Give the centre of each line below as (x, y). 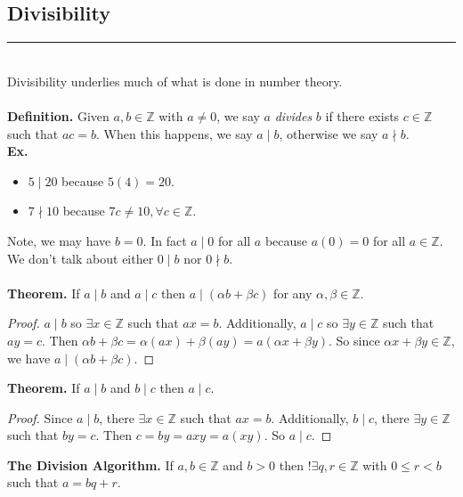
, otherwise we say (329, 133)
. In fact (165, 240)
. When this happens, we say (175, 133)
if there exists (362, 115)
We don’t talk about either (81, 258)
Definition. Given (58, 115)
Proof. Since (40, 417)
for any (293, 293)
